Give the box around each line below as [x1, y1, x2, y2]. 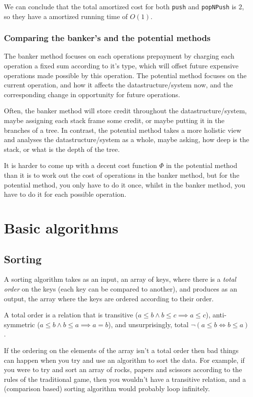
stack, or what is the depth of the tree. [4, 144, 120, 154]
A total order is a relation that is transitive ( [4, 310, 138, 320]
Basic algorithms [4, 217, 119, 237]
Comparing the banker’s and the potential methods [4, 32, 211, 44]
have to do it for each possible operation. [4, 189, 126, 199]
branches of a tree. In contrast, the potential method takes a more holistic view [4, 125, 241, 135]
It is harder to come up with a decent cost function [4, 160, 157, 170]
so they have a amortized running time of [4, 11, 128, 21]
